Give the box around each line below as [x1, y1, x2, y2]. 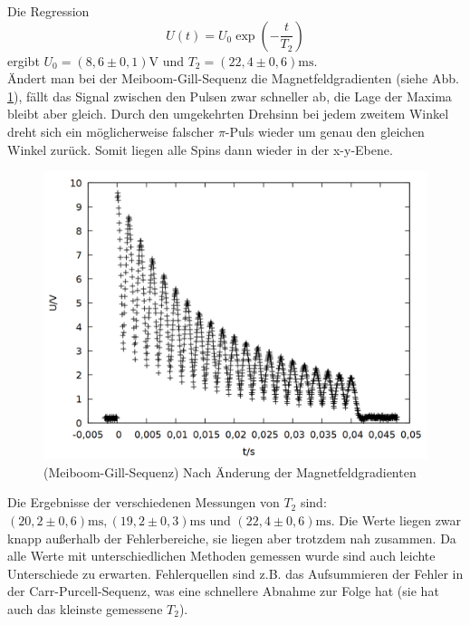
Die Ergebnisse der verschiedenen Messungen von [7, 493, 280, 512]
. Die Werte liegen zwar [331, 510, 462, 529]
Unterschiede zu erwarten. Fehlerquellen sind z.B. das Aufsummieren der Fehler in [7, 563, 464, 582]
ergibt [7, 51, 40, 70]
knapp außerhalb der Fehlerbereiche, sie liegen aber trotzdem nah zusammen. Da [7, 528, 456, 547]
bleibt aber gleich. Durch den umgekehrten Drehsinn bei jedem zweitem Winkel [7, 104, 449, 123]
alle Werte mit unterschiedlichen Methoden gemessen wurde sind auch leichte [7, 546, 436, 565]
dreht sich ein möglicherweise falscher [7, 121, 215, 140]
